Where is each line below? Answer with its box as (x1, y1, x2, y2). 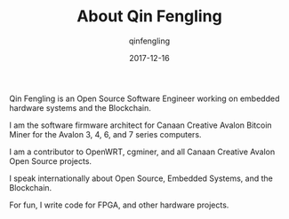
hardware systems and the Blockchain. (9, 102, 151, 113)
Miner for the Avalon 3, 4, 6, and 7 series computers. (9, 129, 202, 139)
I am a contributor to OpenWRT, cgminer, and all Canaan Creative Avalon (9, 146, 276, 157)
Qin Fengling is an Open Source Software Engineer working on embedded (9, 93, 280, 104)
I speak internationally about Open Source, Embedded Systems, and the (9, 173, 273, 184)
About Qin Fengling (76, 6, 222, 27)
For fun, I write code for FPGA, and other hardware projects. (9, 199, 229, 210)
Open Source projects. (9, 155, 92, 166)
